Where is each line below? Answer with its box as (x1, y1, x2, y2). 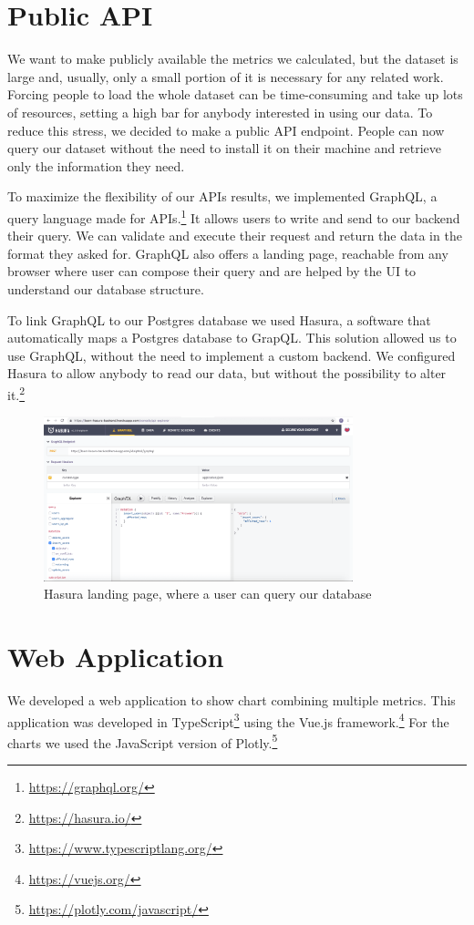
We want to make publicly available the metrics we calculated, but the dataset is (7, 49, 459, 68)
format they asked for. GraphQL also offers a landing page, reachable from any (7, 243, 448, 262)
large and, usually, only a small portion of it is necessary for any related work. (7, 67, 444, 86)
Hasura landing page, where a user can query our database (44, 584, 372, 603)
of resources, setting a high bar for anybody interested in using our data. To (7, 102, 433, 121)
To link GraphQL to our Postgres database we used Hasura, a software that (7, 310, 431, 329)
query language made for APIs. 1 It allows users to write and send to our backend (7, 205, 460, 227)
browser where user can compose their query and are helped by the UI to (7, 262, 417, 281)
